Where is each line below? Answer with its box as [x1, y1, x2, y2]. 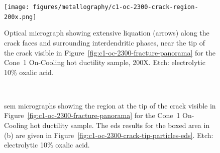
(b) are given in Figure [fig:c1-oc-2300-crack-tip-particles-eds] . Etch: [4, 129, 213, 140]
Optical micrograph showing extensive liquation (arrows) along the [4, 27, 209, 38]
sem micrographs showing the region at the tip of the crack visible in [4, 100, 216, 110]
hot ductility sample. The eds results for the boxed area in [30, 120, 210, 130]
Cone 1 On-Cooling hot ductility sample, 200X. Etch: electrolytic [4, 57, 205, 67]
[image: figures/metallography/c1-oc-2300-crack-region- [4, 3, 198, 10]
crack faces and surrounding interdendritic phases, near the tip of [4, 37, 205, 47]
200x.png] [4, 13, 37, 20]
